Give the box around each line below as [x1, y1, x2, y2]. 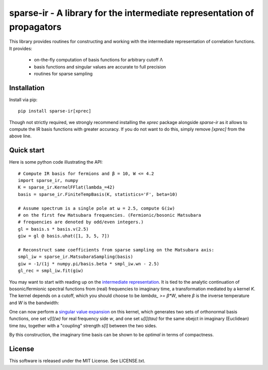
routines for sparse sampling [34, 70, 93, 76]
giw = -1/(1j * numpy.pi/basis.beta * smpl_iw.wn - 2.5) [18, 261, 160, 266]
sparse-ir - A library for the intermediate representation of [9, 7, 254, 18]
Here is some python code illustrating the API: [9, 159, 103, 165]
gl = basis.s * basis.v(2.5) [18, 226, 89, 232]
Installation [9, 83, 45, 92]
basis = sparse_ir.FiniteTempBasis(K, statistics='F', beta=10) [18, 191, 178, 197]
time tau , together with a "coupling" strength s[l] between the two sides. [9, 322, 157, 328]
